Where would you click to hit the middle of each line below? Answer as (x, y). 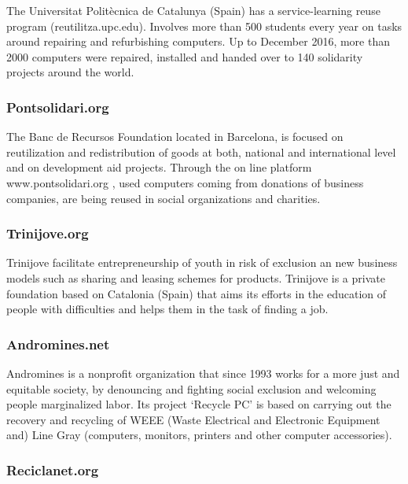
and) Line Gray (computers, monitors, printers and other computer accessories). (199, 435)
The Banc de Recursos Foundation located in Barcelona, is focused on (175, 137)
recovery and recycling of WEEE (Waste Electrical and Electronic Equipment (193, 419)
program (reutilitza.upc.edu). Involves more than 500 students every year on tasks (204, 26)
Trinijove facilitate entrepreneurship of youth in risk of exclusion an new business (202, 262)
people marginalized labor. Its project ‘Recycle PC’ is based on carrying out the (199, 404)
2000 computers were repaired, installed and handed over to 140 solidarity (185, 56)
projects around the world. (70, 72)
